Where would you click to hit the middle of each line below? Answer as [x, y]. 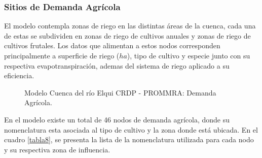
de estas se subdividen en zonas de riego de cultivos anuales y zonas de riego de [127, 35]
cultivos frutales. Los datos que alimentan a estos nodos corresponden [112, 45]
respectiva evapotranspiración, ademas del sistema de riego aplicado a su [117, 65]
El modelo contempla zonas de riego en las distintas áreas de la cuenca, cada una [130, 26]
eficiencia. [19, 75]
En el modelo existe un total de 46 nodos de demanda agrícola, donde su [117, 119]
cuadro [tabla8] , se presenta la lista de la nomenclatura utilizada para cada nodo [129, 139]
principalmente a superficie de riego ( [62, 55]
